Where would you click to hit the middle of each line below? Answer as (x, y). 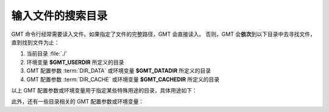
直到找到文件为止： (35, 42)
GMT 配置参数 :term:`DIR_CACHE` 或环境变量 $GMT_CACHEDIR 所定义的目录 (123, 79)
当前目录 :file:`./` (47, 54)
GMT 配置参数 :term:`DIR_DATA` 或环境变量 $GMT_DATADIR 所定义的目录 (119, 71)
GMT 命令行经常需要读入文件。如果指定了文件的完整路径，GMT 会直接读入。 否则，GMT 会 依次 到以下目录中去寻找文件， (164, 34)
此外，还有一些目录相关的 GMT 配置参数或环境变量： (78, 102)
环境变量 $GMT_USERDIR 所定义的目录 (75, 62)
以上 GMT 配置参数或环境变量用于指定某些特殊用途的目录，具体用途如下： (104, 90)
